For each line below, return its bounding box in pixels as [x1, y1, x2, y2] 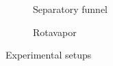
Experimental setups [5, 48, 92, 62]
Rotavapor [33, 24, 77, 39]
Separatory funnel [33, 2, 108, 16]
